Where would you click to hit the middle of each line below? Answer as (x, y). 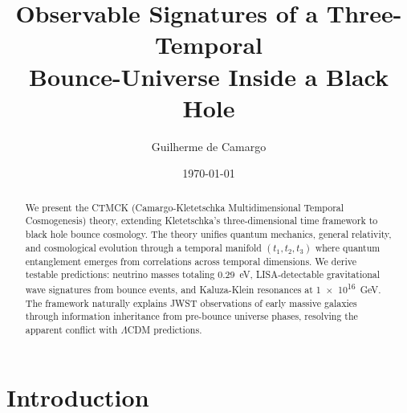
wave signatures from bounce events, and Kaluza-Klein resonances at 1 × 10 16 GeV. (203, 288)
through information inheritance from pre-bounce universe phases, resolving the (191, 316)
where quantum (348, 247)
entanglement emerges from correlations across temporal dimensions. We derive (191, 261)
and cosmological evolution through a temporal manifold (143, 247)
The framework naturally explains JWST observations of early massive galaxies (191, 303)
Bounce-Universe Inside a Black (209, 76)
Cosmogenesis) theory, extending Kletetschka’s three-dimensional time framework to (201, 221)
